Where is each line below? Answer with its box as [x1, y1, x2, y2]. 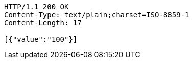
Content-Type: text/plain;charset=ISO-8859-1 [4, 11, 189, 19]
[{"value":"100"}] [4, 35, 78, 43]
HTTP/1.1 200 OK [4, 3, 69, 11]
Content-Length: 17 [4, 19, 82, 27]
